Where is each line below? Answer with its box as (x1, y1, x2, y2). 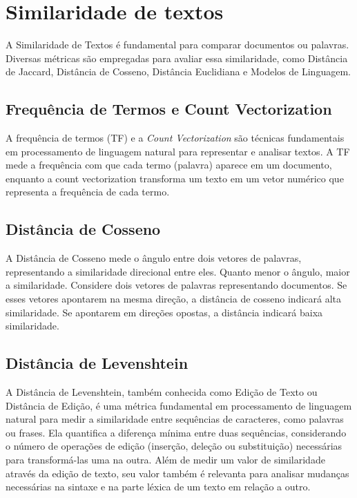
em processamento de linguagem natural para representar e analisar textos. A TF (6, 144, 350, 158)
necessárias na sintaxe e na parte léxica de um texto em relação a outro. (6, 479, 311, 494)
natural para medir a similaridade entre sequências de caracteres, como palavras (6, 412, 344, 426)
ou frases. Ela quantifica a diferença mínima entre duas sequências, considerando (6, 425, 347, 439)
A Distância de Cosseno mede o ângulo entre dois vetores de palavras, (6, 251, 302, 265)
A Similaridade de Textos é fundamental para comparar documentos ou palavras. (6, 37, 349, 52)
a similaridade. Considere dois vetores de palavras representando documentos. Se (6, 278, 347, 292)
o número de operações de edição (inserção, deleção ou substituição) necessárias (6, 439, 342, 453)
